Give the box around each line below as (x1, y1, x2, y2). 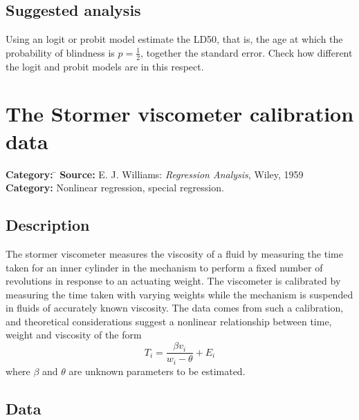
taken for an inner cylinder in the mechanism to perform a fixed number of (6, 260, 323, 274)
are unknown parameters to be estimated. (68, 363, 246, 378)
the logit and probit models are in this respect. (6, 59, 204, 73)
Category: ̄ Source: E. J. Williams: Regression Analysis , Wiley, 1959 (6, 166, 304, 181)
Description (6, 214, 90, 236)
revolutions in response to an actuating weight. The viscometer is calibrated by (6, 274, 341, 288)
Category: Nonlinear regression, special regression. (6, 180, 224, 195)
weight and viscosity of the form (6, 327, 142, 342)
